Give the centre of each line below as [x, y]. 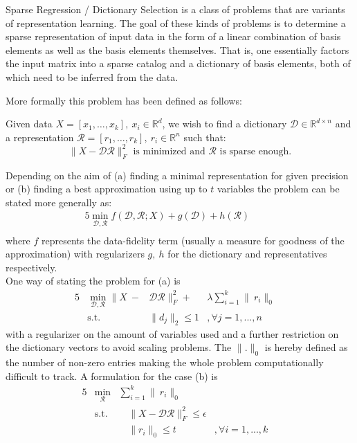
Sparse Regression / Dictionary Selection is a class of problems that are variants [175, 9]
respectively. [31, 267]
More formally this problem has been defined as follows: [124, 100]
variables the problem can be [278, 189]
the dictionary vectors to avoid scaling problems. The [119, 347]
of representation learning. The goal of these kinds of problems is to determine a [176, 22]
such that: [205, 137]
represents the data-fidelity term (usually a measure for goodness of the [193, 240]
